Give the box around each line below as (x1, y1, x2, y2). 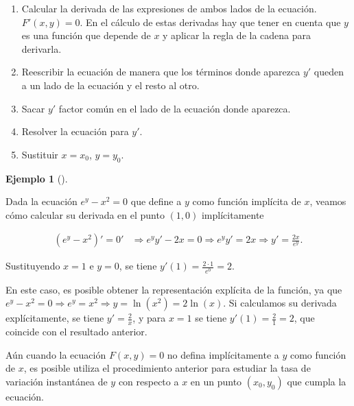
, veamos (309, 194, 346, 208)
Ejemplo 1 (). (5, 171, 68, 185)
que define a (130, 194, 182, 208)
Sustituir (21, 147, 58, 161)
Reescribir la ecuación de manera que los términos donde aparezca (21, 64, 300, 79)
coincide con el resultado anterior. (5, 324, 147, 338)
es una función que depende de (21, 28, 151, 43)
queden (314, 64, 344, 79)
